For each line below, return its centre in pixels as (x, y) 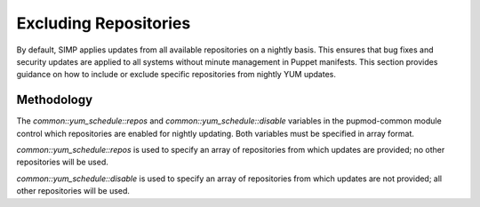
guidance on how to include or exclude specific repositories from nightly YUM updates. (176, 75)
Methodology (55, 100)
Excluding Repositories (104, 23)
